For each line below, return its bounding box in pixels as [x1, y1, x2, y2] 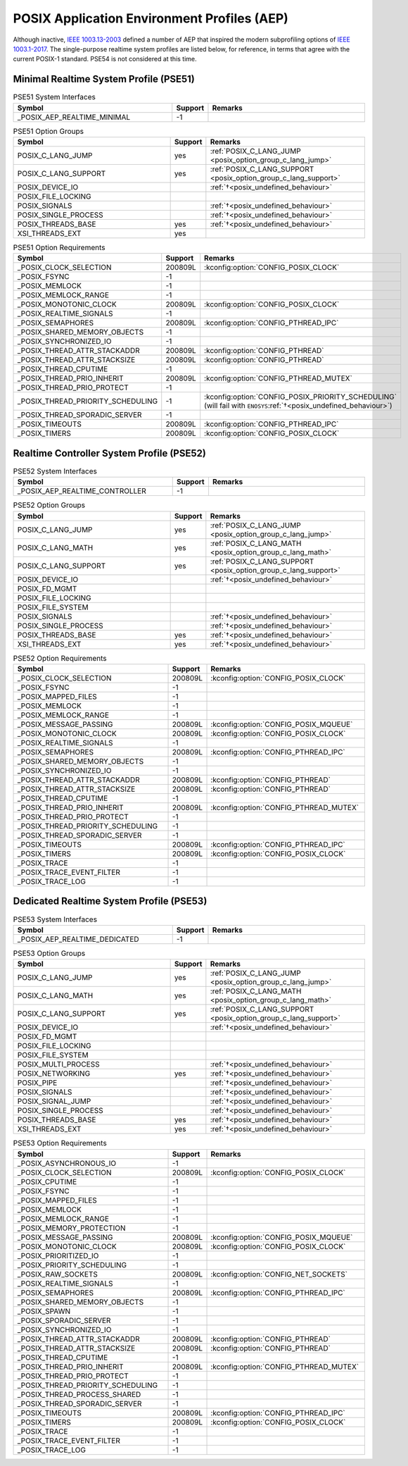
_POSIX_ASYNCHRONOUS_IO [17, 1158, 116, 1168]
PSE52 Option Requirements [13, 653, 107, 663]
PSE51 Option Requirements [13, 243, 106, 253]
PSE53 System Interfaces [13, 914, 98, 924]
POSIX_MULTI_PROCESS [17, 1060, 100, 1069]
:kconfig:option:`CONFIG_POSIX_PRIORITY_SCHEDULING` [204, 392, 397, 402]
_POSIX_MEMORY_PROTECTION [17, 1223, 126, 1233]
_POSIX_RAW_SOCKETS [17, 1269, 98, 1279]
